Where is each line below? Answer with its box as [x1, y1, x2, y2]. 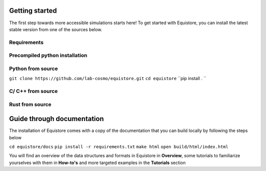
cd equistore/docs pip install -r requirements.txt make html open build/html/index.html [9, 144, 229, 149]
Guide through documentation [9, 115, 104, 123]
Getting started [9, 6, 57, 15]
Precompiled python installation [9, 52, 88, 59]
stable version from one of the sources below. [9, 26, 102, 32]
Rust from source [9, 101, 52, 108]
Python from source [9, 65, 58, 72]
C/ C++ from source [9, 87, 58, 94]
